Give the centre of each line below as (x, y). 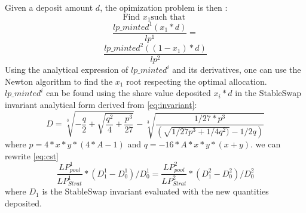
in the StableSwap (268, 93)
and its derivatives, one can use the (237, 70)
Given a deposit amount (49, 7)
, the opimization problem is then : (164, 7)
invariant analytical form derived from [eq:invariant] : (101, 104)
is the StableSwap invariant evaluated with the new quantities (155, 191)
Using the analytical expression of (67, 70)
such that (168, 17)
